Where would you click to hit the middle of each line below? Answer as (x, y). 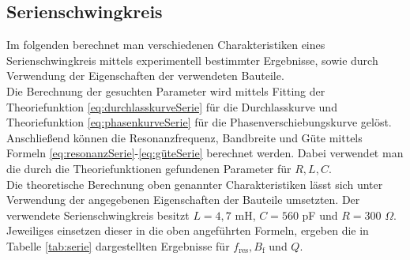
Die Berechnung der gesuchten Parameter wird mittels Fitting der (166, 90)
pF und (320, 215)
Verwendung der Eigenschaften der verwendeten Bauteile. (145, 75)
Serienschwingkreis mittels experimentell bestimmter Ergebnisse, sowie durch (192, 60)
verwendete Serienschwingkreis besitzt (98, 215)
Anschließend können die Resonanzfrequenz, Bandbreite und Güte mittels (184, 137)
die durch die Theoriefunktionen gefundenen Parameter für (149, 168)
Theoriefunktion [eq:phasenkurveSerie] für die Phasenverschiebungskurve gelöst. (199, 122)
